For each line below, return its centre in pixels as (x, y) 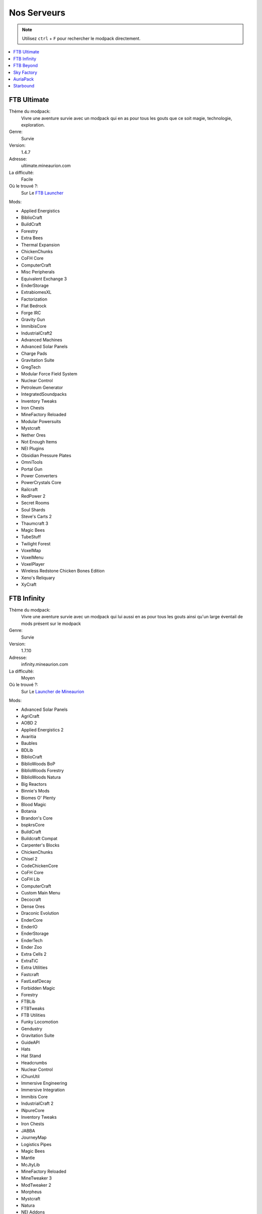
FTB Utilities (33, 1015)
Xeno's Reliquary (38, 577)
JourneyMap (34, 1138)
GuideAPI (30, 1042)
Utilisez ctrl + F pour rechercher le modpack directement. (81, 38)
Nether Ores (33, 435)
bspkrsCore (33, 825)
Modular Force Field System (49, 374)
